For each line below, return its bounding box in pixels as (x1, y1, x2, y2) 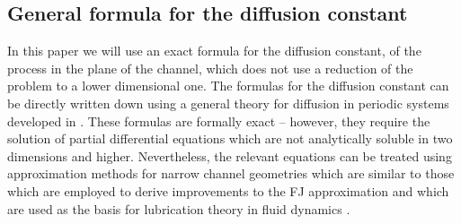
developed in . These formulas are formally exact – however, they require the (7, 111, 430, 130)
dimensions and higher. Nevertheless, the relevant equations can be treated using (7, 146, 452, 165)
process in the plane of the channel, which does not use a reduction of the (7, 58, 413, 77)
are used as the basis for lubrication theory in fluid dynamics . (7, 199, 350, 218)
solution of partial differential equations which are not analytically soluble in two (7, 129, 453, 148)
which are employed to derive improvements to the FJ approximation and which (7, 181, 449, 200)
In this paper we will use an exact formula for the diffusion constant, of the (7, 41, 421, 60)
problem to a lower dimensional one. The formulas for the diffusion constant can (7, 76, 449, 95)
